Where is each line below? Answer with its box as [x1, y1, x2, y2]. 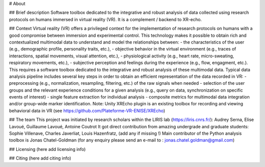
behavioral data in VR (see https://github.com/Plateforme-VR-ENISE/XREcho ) [9, 108, 165, 114]
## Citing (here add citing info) [9, 155, 71, 161]
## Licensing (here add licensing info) [9, 146, 86, 152]
